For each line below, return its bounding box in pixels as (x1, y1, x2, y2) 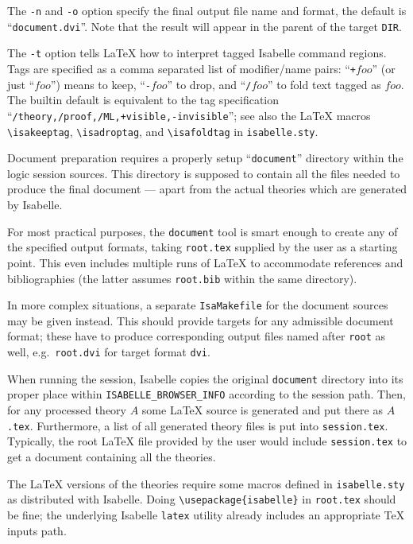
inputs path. (7, 522, 67, 538)
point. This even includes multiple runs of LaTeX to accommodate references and (7, 254, 403, 270)
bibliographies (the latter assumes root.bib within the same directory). (7, 270, 357, 286)
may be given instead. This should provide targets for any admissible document (7, 312, 394, 328)
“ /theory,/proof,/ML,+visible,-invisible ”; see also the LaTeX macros (7, 107, 371, 123)
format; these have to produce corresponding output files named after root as (7, 328, 385, 344)
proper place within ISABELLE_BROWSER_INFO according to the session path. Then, (7, 386, 406, 402)
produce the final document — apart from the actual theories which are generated (7, 181, 407, 197)
